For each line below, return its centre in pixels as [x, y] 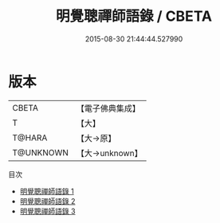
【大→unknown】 [109, 153]
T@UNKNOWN [41, 152]
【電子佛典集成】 [108, 108]
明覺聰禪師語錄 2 [47, 201]
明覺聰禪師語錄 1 [47, 191]
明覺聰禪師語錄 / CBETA [134, 16]
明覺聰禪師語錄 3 [47, 211]
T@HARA [30, 138]
